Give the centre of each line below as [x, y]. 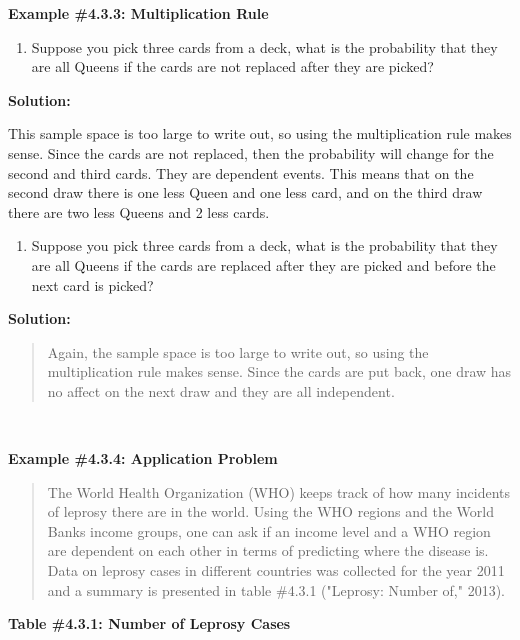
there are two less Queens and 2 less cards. [139, 211]
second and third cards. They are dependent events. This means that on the [241, 172]
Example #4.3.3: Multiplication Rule [138, 13]
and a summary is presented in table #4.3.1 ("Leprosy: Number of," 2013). [276, 589]
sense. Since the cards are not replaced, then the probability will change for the [251, 152]
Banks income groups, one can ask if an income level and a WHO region [269, 530]
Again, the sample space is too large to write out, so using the [238, 351]
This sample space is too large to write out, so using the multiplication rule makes [260, 133]
